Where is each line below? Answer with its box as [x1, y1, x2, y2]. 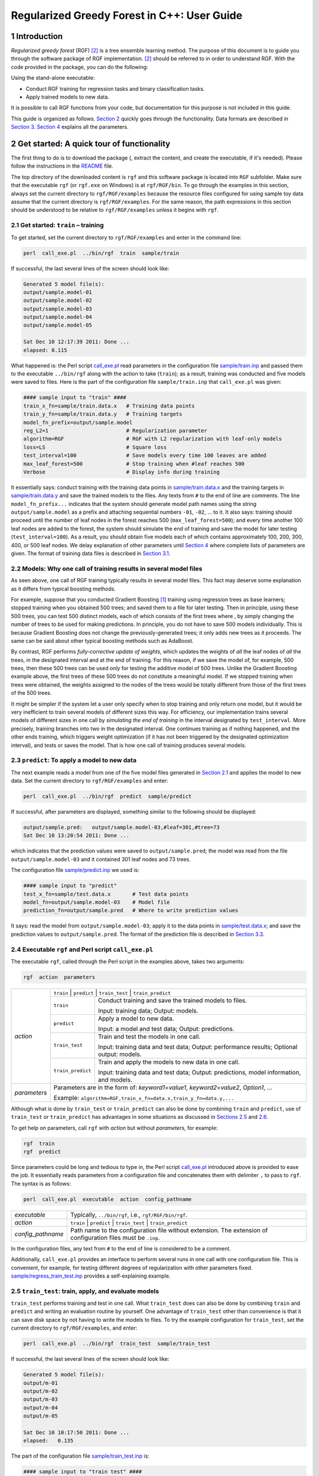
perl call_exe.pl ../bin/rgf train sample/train [23, 250, 180, 256]
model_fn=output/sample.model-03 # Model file [23, 899, 170, 906]
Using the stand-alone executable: [11, 74, 95, 81]
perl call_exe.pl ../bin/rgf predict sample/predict [23, 793, 192, 800]
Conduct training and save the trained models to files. [97, 996, 248, 1004]
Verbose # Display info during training [23, 468, 220, 475]
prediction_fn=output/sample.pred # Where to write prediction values [23, 907, 239, 914]
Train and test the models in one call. [97, 1032, 201, 1040]
